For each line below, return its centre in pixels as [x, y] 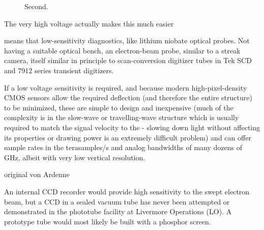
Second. [36, 6]
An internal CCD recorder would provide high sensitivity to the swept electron [127, 191]
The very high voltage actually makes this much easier [89, 23]
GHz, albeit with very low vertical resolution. [75, 157]
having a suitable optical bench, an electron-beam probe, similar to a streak [122, 50]
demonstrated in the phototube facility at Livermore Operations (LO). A [118, 211]
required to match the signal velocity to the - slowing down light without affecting [132, 127]
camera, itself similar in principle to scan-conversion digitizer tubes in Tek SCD [128, 60]
